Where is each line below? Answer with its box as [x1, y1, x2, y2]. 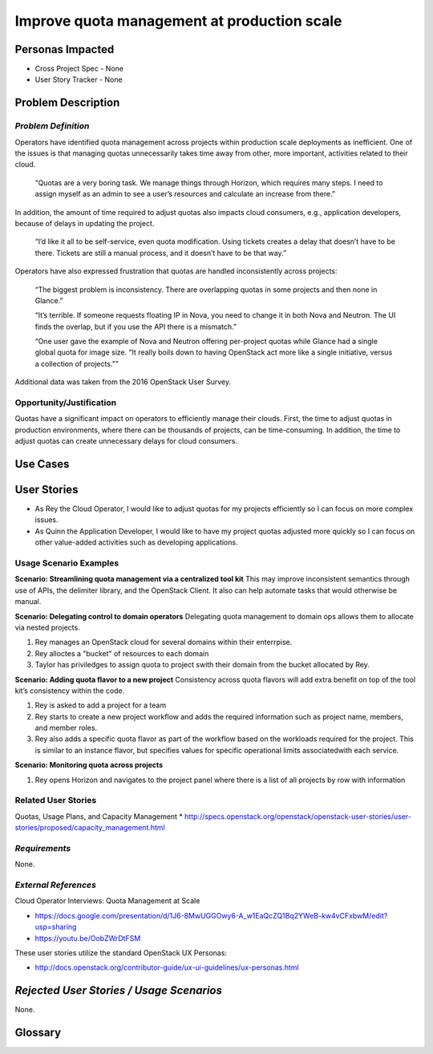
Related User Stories [14, 795, 97, 806]
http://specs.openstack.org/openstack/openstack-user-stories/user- [184, 811, 412, 821]
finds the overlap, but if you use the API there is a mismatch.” [34, 322, 237, 331]
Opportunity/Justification [14, 397, 116, 408]
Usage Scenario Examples [14, 557, 119, 569]
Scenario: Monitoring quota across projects [14, 760, 164, 770]
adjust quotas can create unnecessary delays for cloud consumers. [14, 436, 238, 446]
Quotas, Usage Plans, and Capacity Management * [14, 811, 184, 821]
